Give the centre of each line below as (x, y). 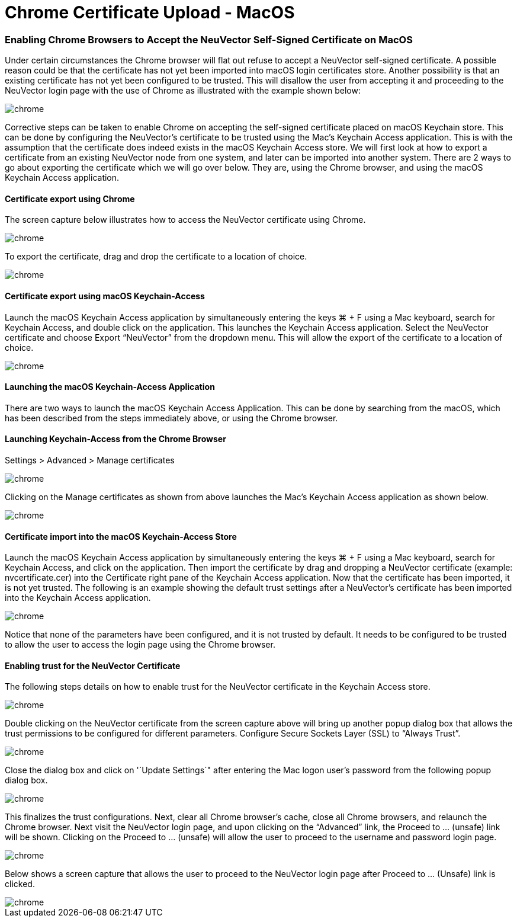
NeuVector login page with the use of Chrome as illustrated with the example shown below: (183, 91)
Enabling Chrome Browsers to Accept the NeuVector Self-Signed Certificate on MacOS (209, 39)
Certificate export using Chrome (70, 199)
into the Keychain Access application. (78, 598)
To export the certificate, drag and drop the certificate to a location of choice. (156, 257)
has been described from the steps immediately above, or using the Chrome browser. (171, 418)
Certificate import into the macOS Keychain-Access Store (121, 536)
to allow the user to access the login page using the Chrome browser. (140, 645)
